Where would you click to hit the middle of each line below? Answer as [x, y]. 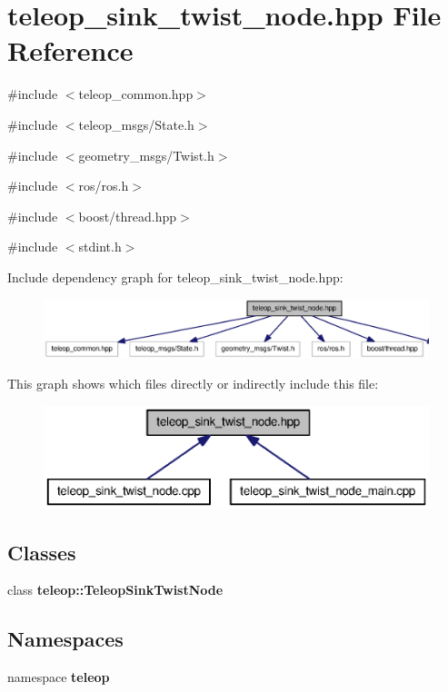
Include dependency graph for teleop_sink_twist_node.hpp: [175, 277]
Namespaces [65, 639]
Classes [42, 552]
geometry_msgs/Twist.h [146, 155]
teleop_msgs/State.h [136, 124]
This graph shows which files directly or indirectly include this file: [193, 384]
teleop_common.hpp [136, 94]
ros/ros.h [104, 186]
